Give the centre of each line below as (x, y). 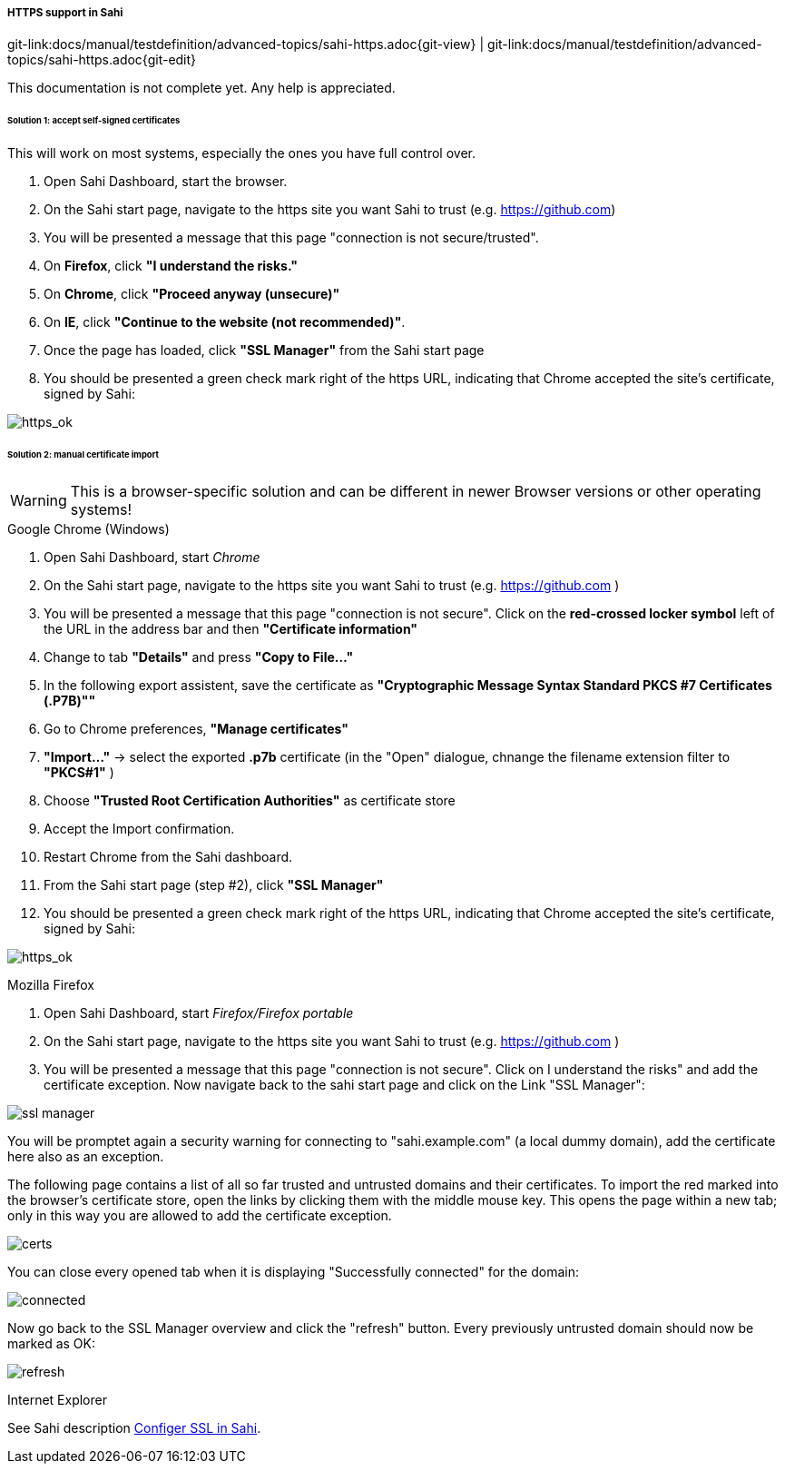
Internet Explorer (57, 1399)
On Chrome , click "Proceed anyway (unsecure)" (192, 294)
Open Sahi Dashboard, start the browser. (166, 182)
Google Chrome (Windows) (88, 528)
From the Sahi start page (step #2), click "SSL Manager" (214, 884)
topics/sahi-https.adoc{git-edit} (102, 60)
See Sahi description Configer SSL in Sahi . (134, 1427)
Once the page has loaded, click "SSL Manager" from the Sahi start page (264, 350)
